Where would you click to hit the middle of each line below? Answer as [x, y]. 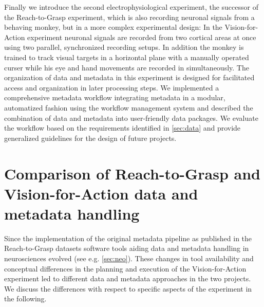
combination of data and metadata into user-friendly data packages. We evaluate [131, 118]
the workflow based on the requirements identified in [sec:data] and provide [122, 128]
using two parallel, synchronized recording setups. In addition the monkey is [124, 47]
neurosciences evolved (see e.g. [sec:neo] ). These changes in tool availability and [129, 258]
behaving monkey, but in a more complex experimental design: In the [113, 27]
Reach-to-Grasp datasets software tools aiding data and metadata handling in [127, 248]
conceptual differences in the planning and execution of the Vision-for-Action [125, 268]
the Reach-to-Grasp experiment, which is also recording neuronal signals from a [129, 17]
